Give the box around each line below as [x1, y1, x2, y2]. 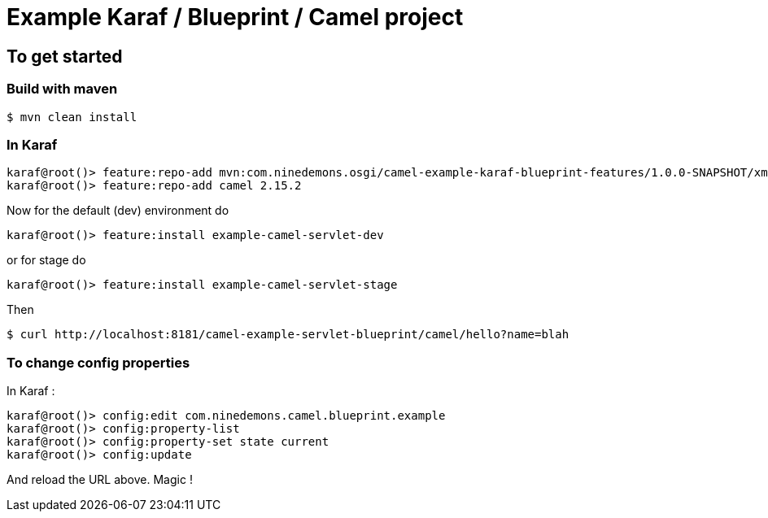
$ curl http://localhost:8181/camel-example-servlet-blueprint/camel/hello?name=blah [7, 328, 569, 342]
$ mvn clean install [7, 110, 137, 124]
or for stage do [7, 253, 86, 268]
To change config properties [7, 354, 190, 371]
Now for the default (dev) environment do [7, 203, 229, 218]
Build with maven [7, 81, 118, 98]
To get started [7, 46, 123, 67]
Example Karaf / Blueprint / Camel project [7, 3, 464, 31]
